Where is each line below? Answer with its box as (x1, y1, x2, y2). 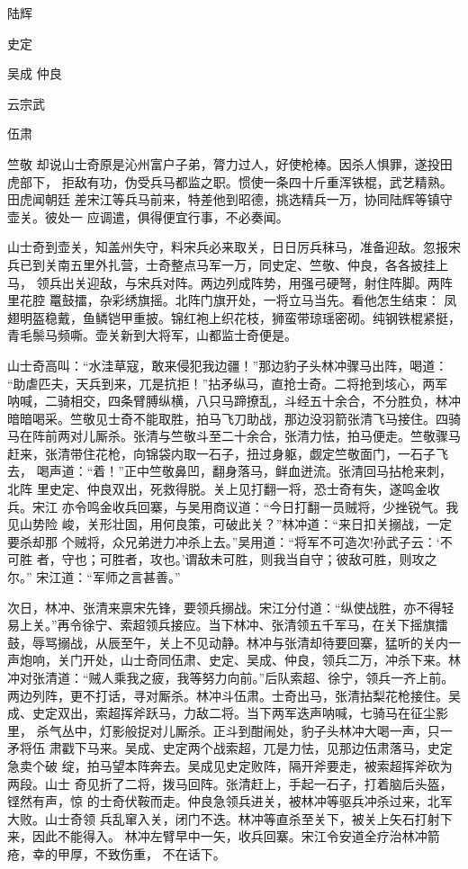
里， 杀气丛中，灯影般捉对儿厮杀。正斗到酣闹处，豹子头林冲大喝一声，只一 (7, 721, 453, 739)
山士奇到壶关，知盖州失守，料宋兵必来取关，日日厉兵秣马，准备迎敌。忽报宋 (7, 237, 461, 256)
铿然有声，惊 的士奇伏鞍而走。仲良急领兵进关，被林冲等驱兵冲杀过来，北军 (7, 792, 453, 811)
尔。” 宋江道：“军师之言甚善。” (7, 568, 181, 587)
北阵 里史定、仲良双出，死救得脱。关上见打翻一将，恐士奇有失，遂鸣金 (7, 479, 427, 498)
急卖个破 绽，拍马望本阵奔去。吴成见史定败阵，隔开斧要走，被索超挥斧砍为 (7, 756, 453, 775)
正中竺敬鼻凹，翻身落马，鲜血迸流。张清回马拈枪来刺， (123, 461, 452, 480)
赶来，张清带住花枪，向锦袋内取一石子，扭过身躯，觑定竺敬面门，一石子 (7, 443, 436, 462)
